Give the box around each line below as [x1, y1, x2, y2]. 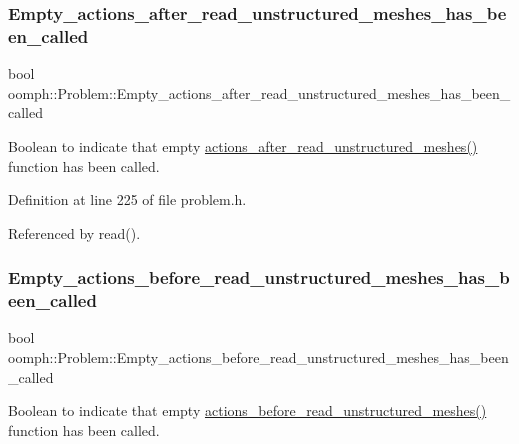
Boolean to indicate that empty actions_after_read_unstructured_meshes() [8, 135, 478, 156]
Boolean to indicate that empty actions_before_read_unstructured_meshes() [8, 400, 487, 421]
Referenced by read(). [8, 222, 141, 243]
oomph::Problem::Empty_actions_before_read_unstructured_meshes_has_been [8, 347, 509, 368]
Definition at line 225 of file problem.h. [8, 189, 247, 210]
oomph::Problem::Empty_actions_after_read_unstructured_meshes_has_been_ [8, 82, 511, 103]
